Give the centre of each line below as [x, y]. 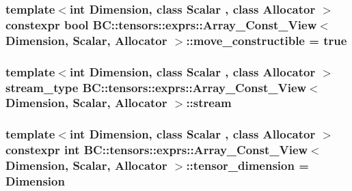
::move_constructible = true [267, 40]
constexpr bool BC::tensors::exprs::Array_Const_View [161, 24]
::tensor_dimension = [247, 165]
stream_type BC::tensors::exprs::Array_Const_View [156, 87]
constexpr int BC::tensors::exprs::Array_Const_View [157, 150]
